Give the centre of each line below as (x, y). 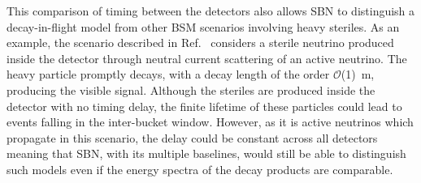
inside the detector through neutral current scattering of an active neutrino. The (207, 58)
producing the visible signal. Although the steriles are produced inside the (191, 89)
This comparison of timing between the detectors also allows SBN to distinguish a (211, 11)
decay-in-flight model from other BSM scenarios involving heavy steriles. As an (203, 26)
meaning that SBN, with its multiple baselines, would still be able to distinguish (206, 153)
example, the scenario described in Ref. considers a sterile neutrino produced (200, 43)
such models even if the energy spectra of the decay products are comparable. (200, 169)
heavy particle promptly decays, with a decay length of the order (168, 74)
